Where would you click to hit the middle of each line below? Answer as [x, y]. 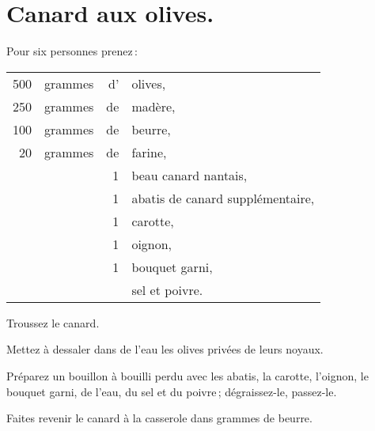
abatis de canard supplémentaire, [223, 198]
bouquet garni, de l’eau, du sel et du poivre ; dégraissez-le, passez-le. [172, 391]
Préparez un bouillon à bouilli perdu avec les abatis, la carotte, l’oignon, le [187, 375]
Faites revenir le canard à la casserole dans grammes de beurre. [159, 418]
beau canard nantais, [189, 175]
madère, [153, 106]
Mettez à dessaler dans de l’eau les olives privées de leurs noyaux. [165, 349]
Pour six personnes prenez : [72, 51]
